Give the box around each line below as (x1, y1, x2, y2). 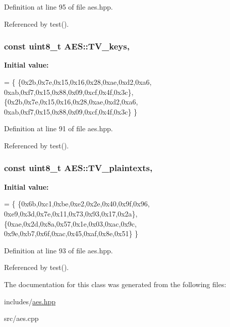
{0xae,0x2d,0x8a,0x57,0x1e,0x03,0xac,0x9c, (4, 218, 137, 229)
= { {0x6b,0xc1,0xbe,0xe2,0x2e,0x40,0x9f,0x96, (4, 198, 150, 209)
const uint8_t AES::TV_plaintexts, (4, 161, 153, 174)
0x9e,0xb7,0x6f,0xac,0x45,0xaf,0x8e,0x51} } (4, 228, 139, 239)
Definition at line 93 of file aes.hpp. (4, 245, 113, 255)
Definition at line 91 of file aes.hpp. (4, 123, 113, 134)
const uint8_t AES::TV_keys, (4, 40, 130, 52)
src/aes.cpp (4, 313, 39, 323)
